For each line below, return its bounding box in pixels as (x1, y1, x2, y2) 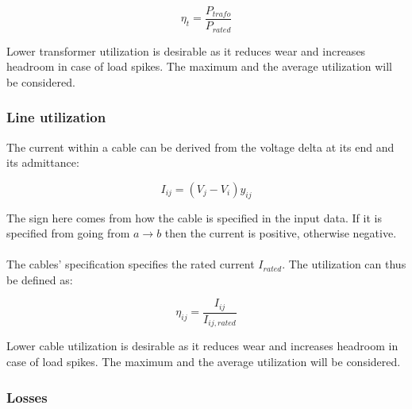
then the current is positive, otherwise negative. (164, 225, 397, 241)
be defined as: (6, 271, 73, 287)
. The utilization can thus (282, 256, 406, 272)
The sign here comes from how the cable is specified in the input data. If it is (6, 209, 382, 226)
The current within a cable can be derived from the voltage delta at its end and (6, 138, 395, 155)
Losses (6, 387, 48, 407)
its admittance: (6, 154, 79, 171)
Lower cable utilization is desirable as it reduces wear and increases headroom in (6, 338, 399, 354)
